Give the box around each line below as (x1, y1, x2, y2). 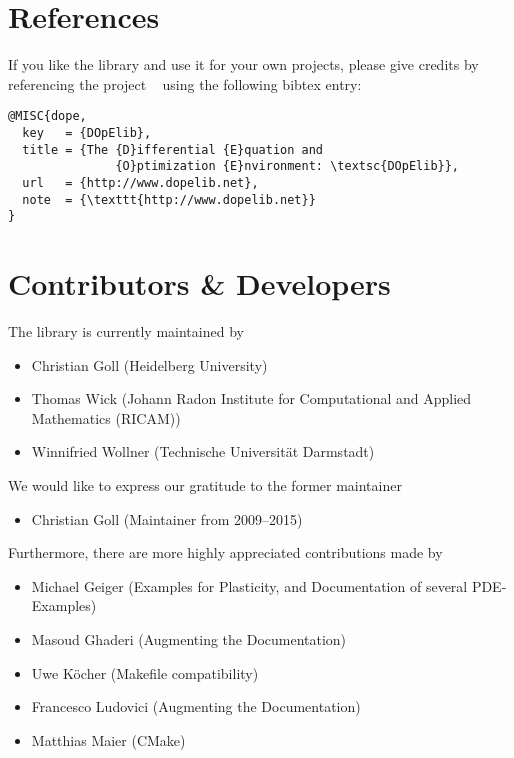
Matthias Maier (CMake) (31, 729, 186, 750)
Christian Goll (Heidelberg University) (31, 354, 268, 375)
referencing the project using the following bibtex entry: (8, 73, 362, 94)
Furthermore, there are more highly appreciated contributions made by (8, 542, 443, 563)
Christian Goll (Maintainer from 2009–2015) (31, 508, 303, 529)
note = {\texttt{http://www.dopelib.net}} (22, 192, 316, 207)
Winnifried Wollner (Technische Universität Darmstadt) (31, 441, 375, 462)
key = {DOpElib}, (22, 125, 152, 140)
